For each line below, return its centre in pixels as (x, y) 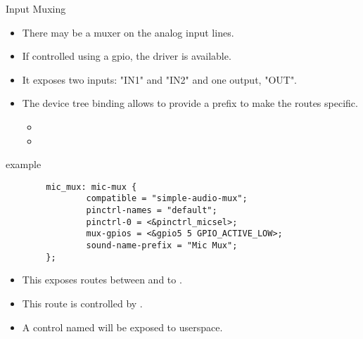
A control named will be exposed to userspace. (122, 327)
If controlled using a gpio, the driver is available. (127, 56)
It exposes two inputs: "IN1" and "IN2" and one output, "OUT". (160, 79)
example (24, 164)
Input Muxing (36, 8)
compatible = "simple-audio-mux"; (167, 199)
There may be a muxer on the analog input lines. (128, 32)
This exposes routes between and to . (102, 280)
